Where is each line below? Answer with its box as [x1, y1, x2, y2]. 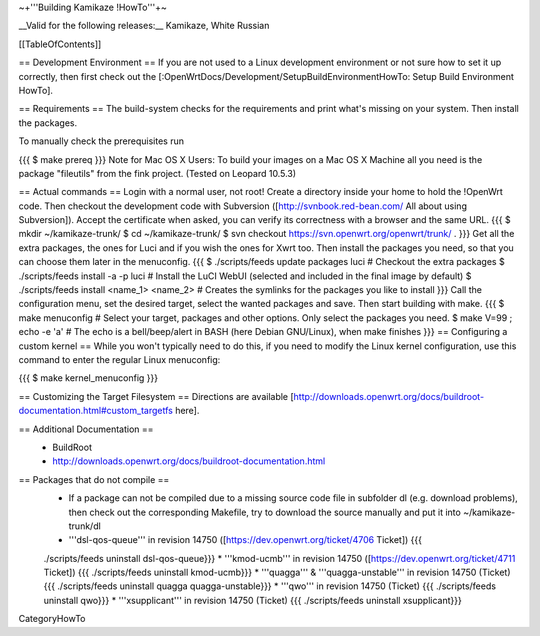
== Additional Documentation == [18, 423, 154, 435]
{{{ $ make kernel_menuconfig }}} [18, 372, 159, 384]
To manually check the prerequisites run [18, 135, 185, 147]
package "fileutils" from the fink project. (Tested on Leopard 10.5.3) [18, 167, 297, 179]
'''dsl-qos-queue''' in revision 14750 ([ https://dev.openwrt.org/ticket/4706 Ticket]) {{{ [68, 534, 422, 546]
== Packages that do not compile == [18, 473, 170, 485]
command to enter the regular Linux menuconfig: [18, 353, 221, 365]
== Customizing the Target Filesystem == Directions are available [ [18, 390, 294, 402]
